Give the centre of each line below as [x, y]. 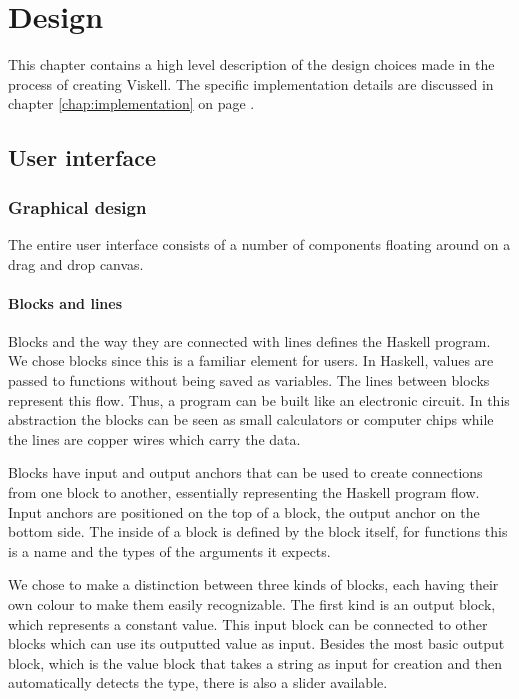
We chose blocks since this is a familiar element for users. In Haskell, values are [251, 360]
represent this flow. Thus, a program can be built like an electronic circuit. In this [259, 399]
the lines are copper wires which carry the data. [154, 438]
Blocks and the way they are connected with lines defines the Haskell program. [249, 340]
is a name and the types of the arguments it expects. [169, 550]
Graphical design [77, 206]
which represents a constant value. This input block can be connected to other [248, 623]
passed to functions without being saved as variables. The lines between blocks [249, 380]
